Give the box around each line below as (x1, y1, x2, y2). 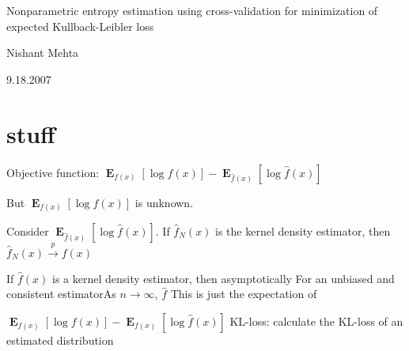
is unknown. (134, 194, 194, 210)
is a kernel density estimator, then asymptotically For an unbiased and (52, 270, 395, 286)
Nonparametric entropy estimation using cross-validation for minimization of (6, 2, 378, 18)
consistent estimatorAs (6, 285, 116, 302)
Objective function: (6, 164, 100, 180)
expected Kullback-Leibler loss (6, 17, 154, 34)
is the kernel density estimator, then (215, 223, 391, 240)
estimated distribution (6, 332, 114, 348)
